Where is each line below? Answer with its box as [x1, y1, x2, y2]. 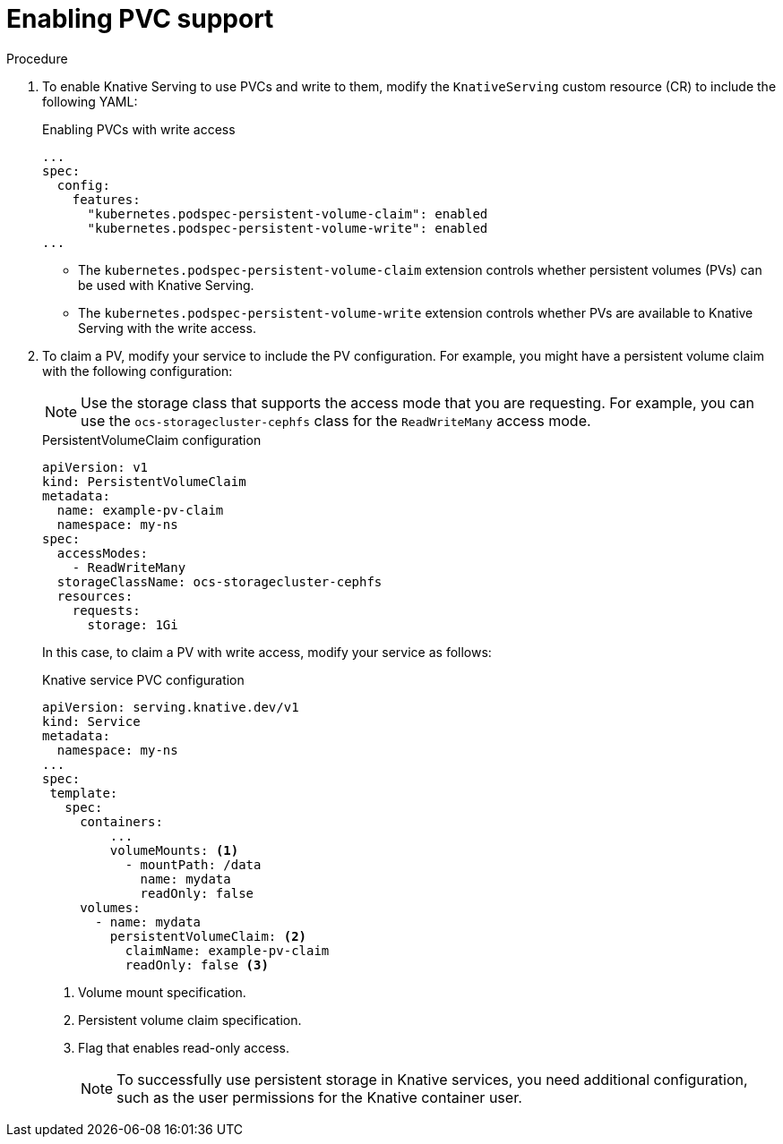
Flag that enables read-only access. [78, 1039, 289, 1055]
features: [72, 192, 141, 207]
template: [49, 785, 118, 800]
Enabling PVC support [6, 4, 274, 34]
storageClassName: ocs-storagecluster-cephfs [56, 574, 383, 589]
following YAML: [42, 93, 138, 109]
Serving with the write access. [78, 320, 256, 336]
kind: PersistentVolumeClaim [42, 474, 246, 489]
